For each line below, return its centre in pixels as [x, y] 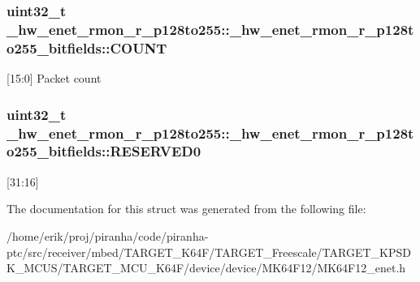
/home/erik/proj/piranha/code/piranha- [108, 235]
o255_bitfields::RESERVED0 [104, 151]
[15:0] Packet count [54, 78]
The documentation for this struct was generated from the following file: [186, 209]
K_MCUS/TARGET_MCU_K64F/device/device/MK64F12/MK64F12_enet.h [206, 268]
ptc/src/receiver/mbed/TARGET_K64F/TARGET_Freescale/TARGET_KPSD [209, 252]
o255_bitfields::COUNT [87, 47]
